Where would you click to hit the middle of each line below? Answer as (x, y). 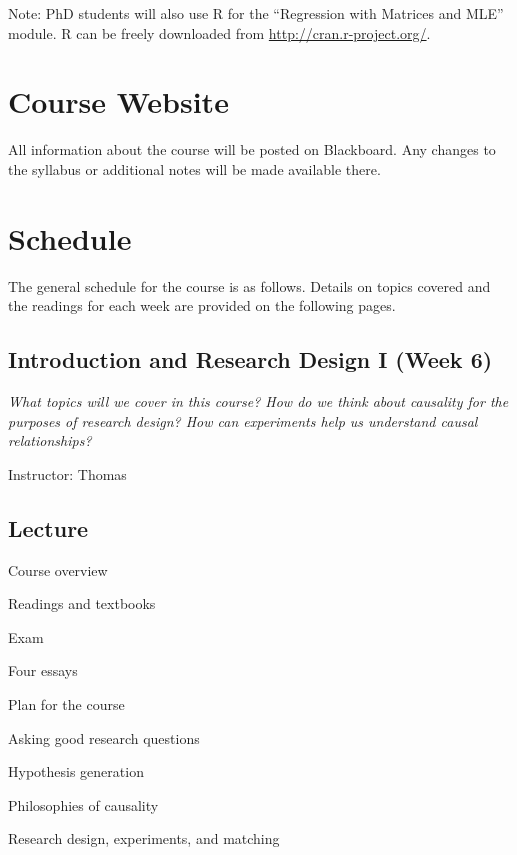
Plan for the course (66, 703)
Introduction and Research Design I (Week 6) (250, 359)
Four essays (43, 670)
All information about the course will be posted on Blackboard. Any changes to (252, 149)
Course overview (58, 569)
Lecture (48, 527)
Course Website (118, 101)
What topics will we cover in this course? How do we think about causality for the (258, 401)
